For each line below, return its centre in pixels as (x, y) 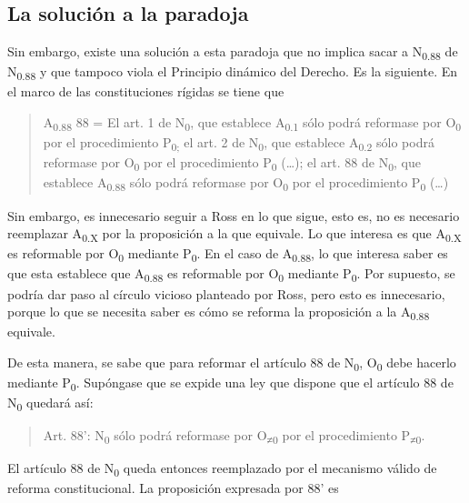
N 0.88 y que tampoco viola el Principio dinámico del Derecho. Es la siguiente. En (233, 73)
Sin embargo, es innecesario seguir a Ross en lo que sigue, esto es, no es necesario (234, 215)
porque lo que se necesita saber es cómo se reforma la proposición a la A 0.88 (219, 312)
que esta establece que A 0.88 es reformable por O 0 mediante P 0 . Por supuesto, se (231, 275)
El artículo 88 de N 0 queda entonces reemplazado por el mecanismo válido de (222, 469)
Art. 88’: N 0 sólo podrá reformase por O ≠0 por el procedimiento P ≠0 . (234, 436)
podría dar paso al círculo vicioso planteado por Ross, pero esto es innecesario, (226, 293)
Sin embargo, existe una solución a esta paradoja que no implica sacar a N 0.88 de (233, 52)
